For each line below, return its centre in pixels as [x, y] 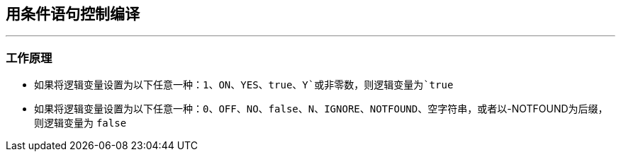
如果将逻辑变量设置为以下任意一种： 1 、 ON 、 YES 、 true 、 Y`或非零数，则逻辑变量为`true [244, 85]
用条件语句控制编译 [73, 14]
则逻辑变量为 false [80, 123]
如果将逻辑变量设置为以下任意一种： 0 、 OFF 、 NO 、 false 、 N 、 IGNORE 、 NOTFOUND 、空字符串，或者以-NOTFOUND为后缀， [321, 109]
